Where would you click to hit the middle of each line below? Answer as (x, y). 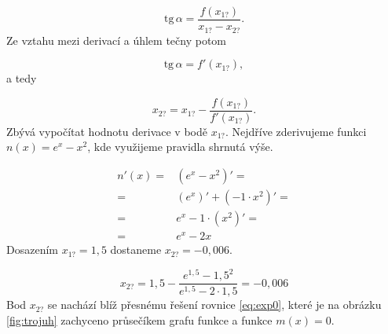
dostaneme (136, 250)
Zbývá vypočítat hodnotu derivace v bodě (107, 131)
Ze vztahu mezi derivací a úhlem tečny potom (116, 40)
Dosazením (32, 250)
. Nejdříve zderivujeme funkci (296, 131)
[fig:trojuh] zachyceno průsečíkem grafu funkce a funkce (139, 319)
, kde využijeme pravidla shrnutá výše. (180, 147)
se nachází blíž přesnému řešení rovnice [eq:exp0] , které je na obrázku (214, 305)
